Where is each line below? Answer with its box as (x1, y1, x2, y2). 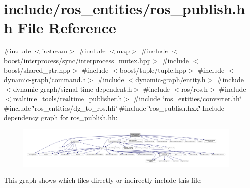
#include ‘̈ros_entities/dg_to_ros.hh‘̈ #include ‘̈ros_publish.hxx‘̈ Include (4, 103, 225, 113)
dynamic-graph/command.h (4, 74, 86, 85)
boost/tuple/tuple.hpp (119, 65, 186, 75)
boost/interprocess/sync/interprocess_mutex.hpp (4, 55, 151, 65)
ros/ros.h (181, 84, 208, 94)
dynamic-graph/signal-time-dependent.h (13, 84, 132, 94)
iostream (42, 46, 67, 56)
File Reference (17, 17, 116, 37)
